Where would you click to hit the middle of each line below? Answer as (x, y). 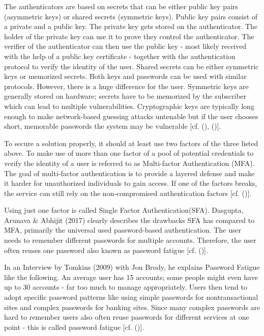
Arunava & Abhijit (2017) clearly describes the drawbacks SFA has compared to (129, 220)
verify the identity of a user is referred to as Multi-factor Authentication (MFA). (129, 163)
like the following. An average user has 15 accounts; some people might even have (131, 277)
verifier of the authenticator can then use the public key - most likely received (125, 46)
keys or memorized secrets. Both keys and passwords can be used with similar (125, 76)
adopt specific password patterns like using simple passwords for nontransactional (131, 297)
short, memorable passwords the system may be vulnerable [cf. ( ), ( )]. (113, 126)
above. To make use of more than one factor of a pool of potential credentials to (129, 153)
